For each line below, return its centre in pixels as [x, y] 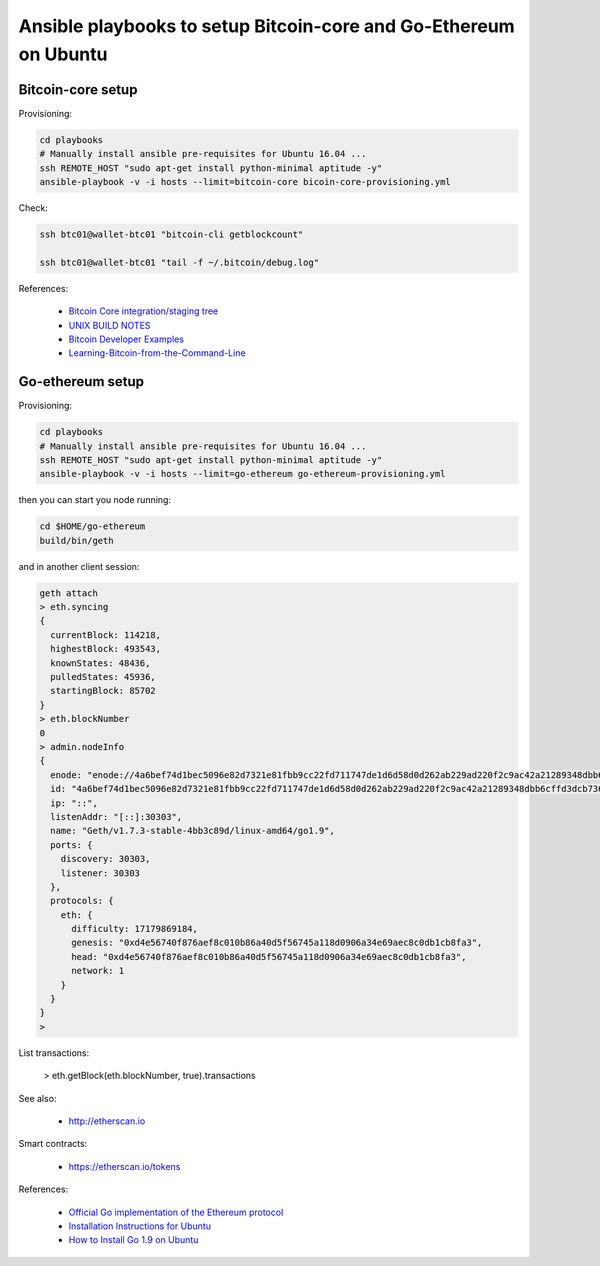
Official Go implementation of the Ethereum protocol [176, 1212]
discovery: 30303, [105, 859]
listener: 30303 [100, 873]
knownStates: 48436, [100, 663]
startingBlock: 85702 [103, 691]
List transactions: [54, 1052]
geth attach [69, 593]
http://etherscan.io [107, 1121]
